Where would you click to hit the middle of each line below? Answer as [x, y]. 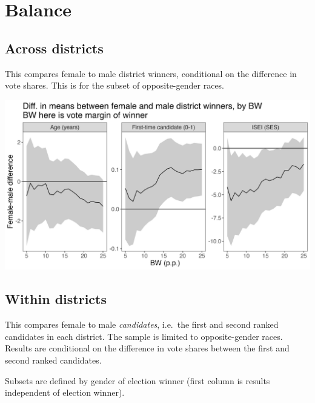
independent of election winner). [65, 392]
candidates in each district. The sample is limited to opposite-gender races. [144, 336]
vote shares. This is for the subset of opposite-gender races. [115, 85]
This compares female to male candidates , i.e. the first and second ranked [142, 324]
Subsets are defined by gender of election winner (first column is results [138, 380]
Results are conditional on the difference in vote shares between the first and [147, 348]
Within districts [56, 299]
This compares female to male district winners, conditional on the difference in [151, 73]
